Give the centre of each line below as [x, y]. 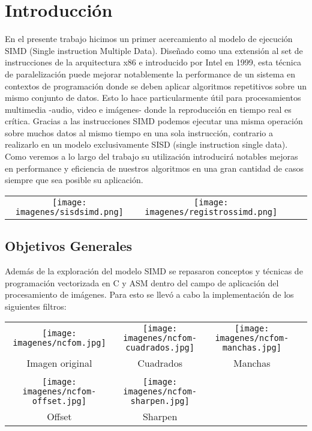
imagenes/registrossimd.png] [211, 212]
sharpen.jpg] [160, 401]
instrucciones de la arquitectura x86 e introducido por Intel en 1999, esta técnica [153, 62]
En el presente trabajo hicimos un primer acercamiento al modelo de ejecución [149, 39]
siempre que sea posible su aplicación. [74, 180]
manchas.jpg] [252, 348]
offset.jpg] [59, 401]
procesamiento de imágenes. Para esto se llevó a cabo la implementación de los [149, 294]
